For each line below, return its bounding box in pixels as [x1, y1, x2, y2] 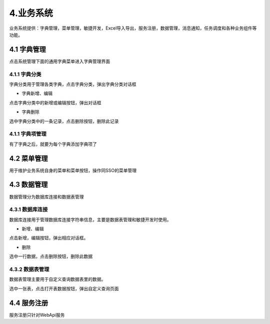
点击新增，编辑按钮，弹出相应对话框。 [9, 235, 88, 241]
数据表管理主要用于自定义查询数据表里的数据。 [9, 276, 106, 282]
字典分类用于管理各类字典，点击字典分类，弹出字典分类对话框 [9, 81, 136, 87]
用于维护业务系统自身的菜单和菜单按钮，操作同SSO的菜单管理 [9, 167, 137, 173]
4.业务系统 [9, 8, 53, 19]
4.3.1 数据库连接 [9, 206, 48, 213]
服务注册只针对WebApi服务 [9, 311, 65, 318]
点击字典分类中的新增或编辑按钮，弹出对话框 [9, 99, 101, 105]
